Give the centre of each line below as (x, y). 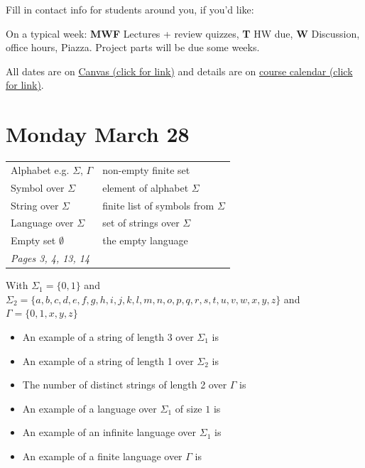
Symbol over (38, 187)
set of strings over (141, 223)
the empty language (145, 240)
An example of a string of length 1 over (108, 360)
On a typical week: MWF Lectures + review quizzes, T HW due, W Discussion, (183, 33)
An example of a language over (89, 408)
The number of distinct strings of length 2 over (125, 385)
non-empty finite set (146, 169)
